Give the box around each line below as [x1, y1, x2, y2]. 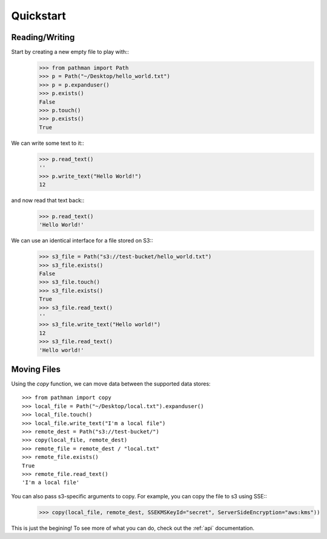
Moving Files [11, 364, 61, 374]
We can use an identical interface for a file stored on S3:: [11, 237, 154, 244]
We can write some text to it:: [11, 139, 84, 147]
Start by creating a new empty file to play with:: [11, 49, 130, 56]
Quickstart [11, 9, 67, 22]
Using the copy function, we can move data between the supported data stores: [11, 380, 211, 387]
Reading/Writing [11, 32, 75, 42]
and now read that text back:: [11, 196, 85, 204]
